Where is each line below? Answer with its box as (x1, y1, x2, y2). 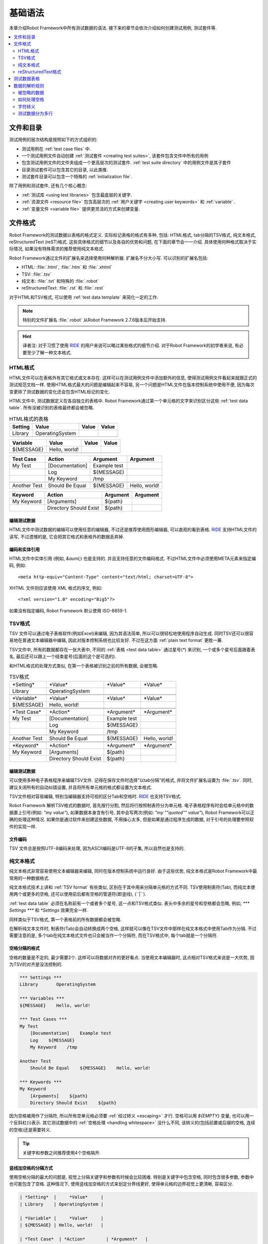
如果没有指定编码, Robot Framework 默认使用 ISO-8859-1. (9, 608, 128, 614)
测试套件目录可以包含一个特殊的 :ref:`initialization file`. (21, 174, 133, 180)
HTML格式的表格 (9, 415, 49, 422)
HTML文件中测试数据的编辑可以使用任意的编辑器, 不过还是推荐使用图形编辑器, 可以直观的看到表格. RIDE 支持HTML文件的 (9, 526, 257, 532)
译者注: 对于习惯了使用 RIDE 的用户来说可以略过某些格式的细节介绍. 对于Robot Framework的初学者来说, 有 (22, 342, 239, 348)
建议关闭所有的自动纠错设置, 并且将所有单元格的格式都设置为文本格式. (9, 784, 152, 790)
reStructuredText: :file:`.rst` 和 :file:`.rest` (21, 285, 105, 291)
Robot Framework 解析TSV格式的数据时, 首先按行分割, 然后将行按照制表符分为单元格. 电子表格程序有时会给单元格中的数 (9, 803, 254, 809)
